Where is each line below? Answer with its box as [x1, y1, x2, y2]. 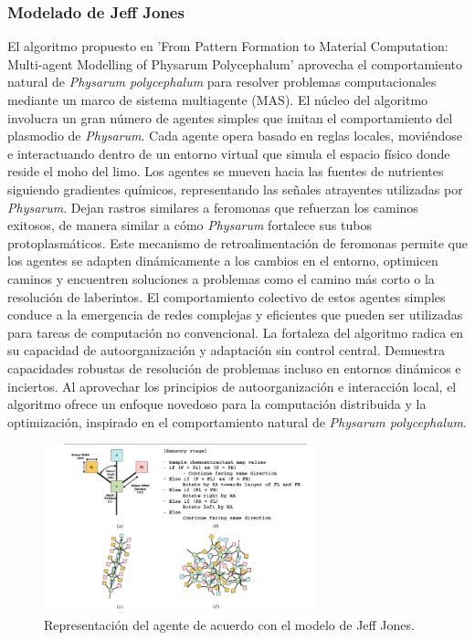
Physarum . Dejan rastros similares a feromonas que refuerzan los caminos [7, 197, 418, 216]
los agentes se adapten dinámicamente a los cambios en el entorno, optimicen [7, 251, 438, 270]
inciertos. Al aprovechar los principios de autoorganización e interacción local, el [7, 376, 457, 395]
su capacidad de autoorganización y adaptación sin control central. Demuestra [7, 341, 445, 360]
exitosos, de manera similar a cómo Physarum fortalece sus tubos [7, 215, 372, 235]
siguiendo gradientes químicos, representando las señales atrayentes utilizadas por [7, 179, 463, 198]
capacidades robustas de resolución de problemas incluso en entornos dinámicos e [7, 358, 461, 377]
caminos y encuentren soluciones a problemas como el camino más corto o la [7, 268, 435, 288]
